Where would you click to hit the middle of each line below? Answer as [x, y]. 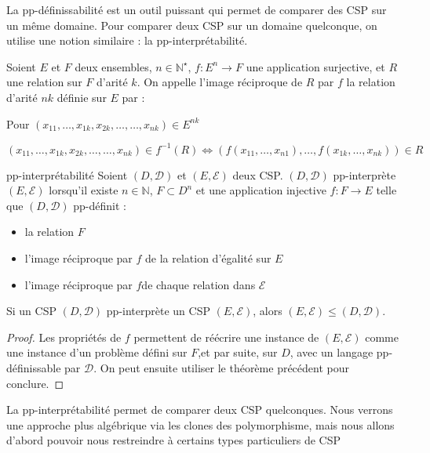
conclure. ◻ [35, 383]
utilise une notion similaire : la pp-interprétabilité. [127, 40]
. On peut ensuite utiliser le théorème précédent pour [221, 368]
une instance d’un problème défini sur [97, 352]
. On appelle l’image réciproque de [220, 82]
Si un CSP [31, 311]
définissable [34, 368]
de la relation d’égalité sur [208, 258]
